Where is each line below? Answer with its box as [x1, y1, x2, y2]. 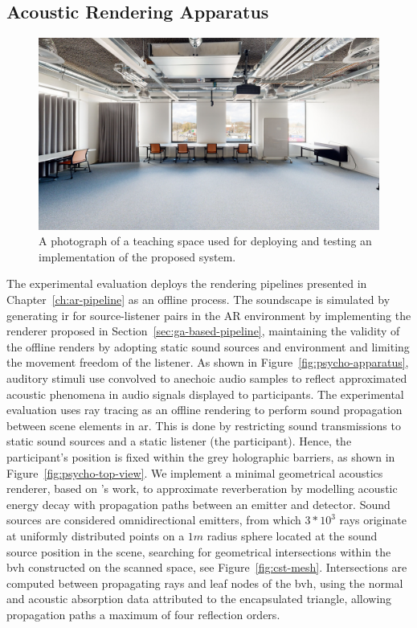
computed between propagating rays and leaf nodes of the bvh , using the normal [6, 574, 403, 591]
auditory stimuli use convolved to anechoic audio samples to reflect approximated [6, 370, 407, 387]
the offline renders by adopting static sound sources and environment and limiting [6, 338, 410, 355]
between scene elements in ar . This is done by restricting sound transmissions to [6, 417, 401, 433]
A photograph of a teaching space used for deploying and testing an [39, 232, 372, 249]
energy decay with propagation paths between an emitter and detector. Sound [6, 495, 390, 512]
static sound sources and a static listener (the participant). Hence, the [6, 433, 352, 449]
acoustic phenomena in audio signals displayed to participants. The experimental [6, 385, 404, 402]
